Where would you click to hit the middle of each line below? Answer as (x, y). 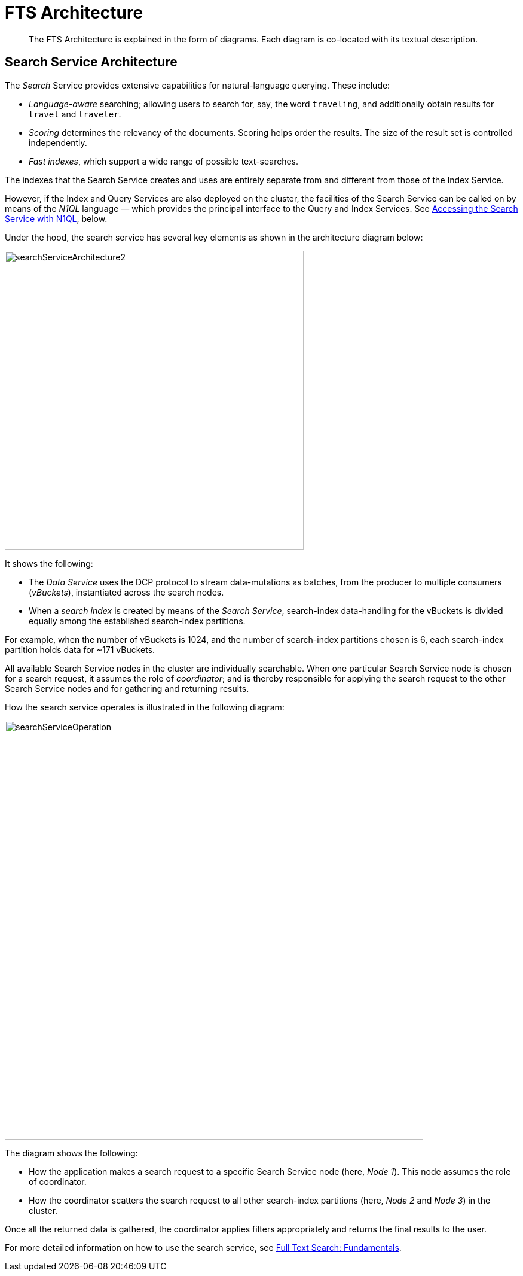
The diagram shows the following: (71, 1153)
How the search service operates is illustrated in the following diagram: (145, 707)
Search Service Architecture (91, 62)
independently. (58, 142)
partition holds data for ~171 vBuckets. (80, 649)
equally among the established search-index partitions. (137, 621)
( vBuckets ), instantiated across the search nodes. (126, 592)
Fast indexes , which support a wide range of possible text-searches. (164, 161)
